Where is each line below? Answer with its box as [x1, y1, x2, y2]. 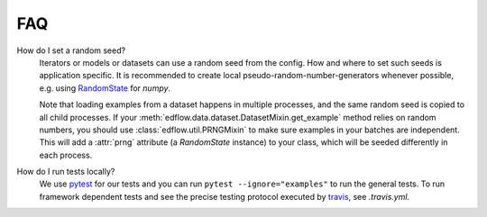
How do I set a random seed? [16, 45, 126, 56]
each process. [39, 149, 93, 160]
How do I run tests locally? [16, 167, 115, 177]
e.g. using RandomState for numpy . [39, 82, 171, 94]
